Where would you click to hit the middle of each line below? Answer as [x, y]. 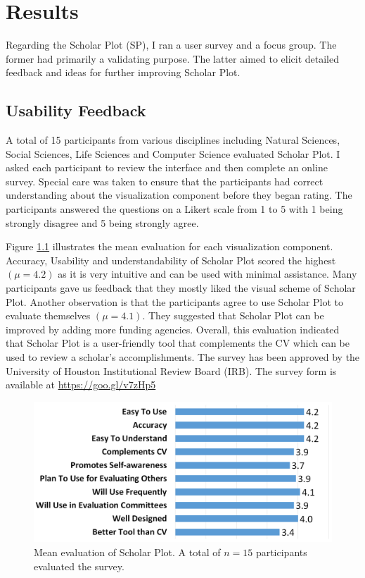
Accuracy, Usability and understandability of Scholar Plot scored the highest [171, 260]
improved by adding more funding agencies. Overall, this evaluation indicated [173, 329]
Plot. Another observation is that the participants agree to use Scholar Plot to [175, 301]
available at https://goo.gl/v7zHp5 [81, 385]
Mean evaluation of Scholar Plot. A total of [127, 552]
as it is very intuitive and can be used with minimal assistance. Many [207, 274]
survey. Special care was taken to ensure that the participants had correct [165, 181]
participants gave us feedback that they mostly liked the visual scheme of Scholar [181, 288]
